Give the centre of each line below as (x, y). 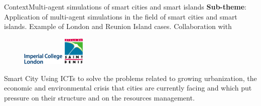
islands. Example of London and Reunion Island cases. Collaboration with (118, 26)
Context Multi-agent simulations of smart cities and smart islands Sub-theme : (125, 6)
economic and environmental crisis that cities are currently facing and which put (128, 88)
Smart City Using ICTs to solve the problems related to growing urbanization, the (130, 78)
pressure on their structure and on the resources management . (99, 97)
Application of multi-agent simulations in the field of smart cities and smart (121, 16)
